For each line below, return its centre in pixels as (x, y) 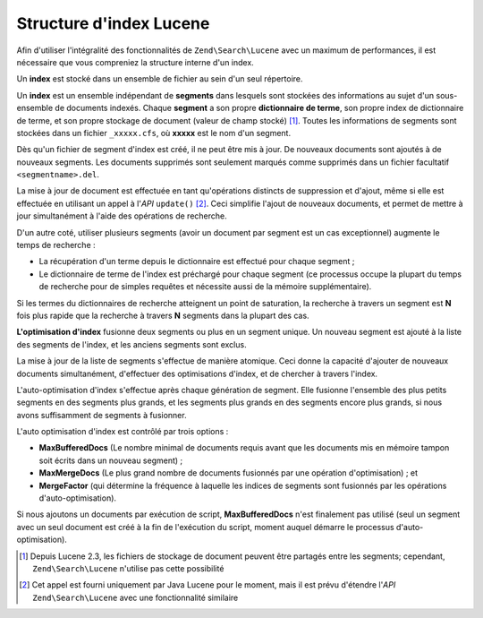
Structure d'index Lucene (113, 23)
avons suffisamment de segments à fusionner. (102, 415)
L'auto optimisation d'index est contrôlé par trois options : (123, 432)
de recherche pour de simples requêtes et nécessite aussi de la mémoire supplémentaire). (205, 287)
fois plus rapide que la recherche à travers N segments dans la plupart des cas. (163, 315)
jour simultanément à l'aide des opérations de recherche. (122, 216)
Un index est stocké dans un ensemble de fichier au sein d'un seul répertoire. (160, 79)
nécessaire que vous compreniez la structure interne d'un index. (135, 62)
